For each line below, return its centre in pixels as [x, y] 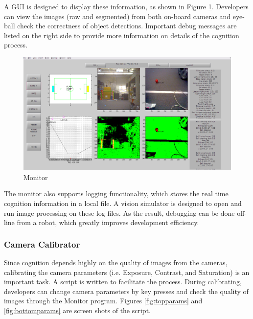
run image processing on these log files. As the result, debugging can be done [119, 213]
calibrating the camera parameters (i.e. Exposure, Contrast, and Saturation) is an [127, 272]
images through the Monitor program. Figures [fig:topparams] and [103, 301]
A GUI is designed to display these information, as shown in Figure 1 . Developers [126, 6]
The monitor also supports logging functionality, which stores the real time [116, 194]
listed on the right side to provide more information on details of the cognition [122, 35]
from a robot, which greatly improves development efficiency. [108, 222]
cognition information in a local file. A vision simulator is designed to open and [123, 203]
